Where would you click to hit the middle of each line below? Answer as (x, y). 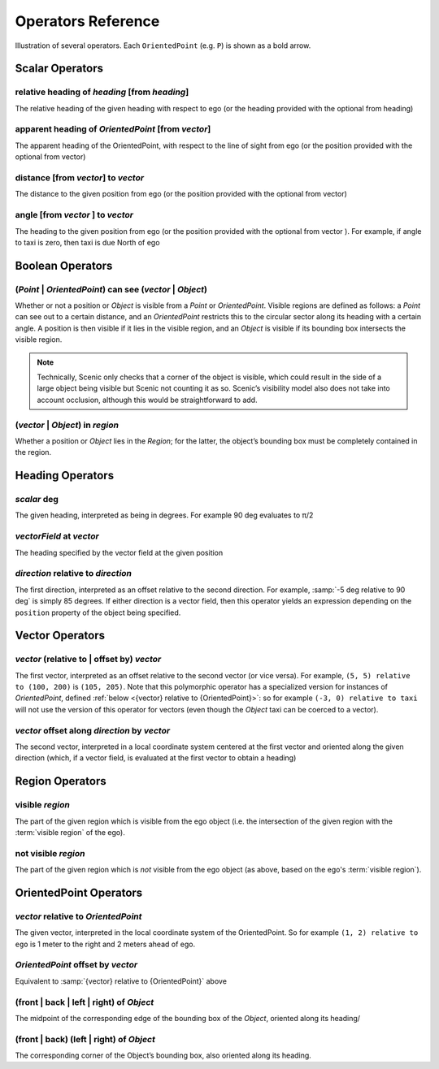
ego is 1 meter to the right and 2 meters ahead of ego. (105, 944)
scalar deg (37, 500)
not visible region (50, 853)
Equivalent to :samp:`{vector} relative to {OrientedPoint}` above (121, 981)
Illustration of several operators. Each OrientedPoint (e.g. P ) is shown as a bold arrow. (163, 45)
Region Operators (61, 781)
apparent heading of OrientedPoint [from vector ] (113, 129)
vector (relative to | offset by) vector (88, 660)
